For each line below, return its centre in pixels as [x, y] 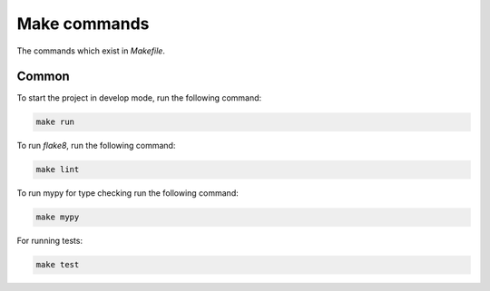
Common [43, 77]
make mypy [58, 217]
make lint [58, 170]
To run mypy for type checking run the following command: [128, 193]
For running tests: [50, 241]
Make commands [83, 24]
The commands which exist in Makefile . [91, 51]
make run [55, 122]
